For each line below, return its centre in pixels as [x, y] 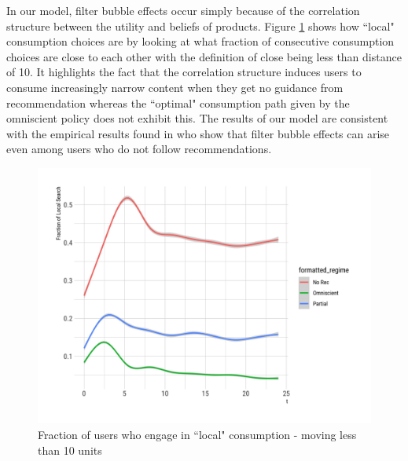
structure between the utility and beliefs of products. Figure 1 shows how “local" [200, 26]
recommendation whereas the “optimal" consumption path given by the [178, 102]
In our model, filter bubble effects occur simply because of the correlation [183, 10]
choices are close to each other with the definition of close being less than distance [204, 56]
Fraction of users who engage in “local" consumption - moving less [197, 434]
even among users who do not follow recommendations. [139, 149]
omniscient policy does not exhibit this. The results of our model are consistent [197, 118]
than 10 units [70, 450]
